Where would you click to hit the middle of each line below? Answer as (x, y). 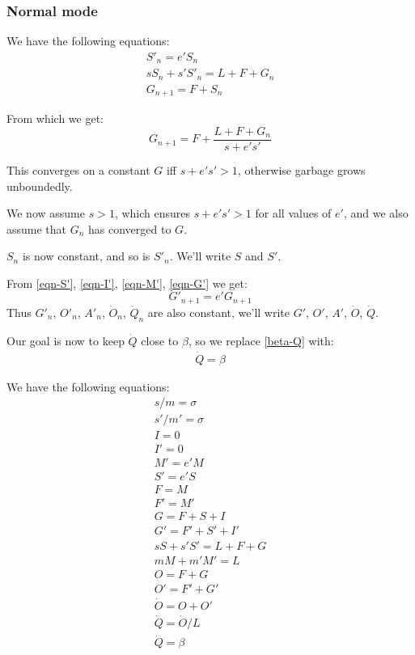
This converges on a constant (78, 169)
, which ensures (152, 213)
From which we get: (55, 118)
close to (160, 340)
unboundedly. (40, 186)
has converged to (130, 228)
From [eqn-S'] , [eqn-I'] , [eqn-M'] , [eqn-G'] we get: (127, 283)
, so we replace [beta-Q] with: (261, 340)
